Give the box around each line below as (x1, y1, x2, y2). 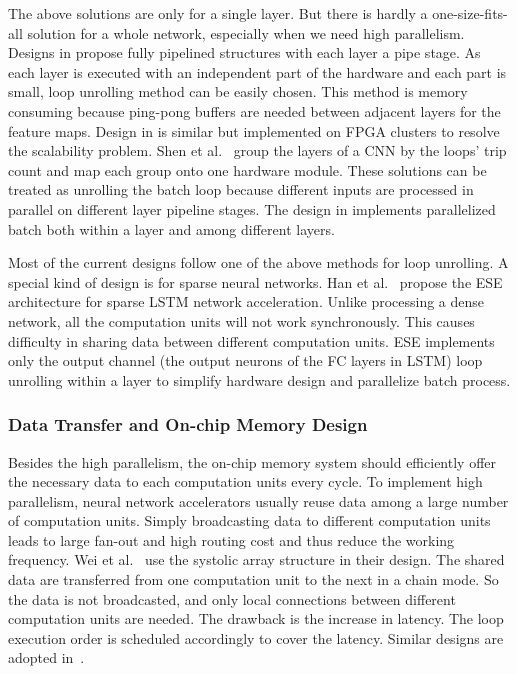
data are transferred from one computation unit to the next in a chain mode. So (8, 569, 499, 590)
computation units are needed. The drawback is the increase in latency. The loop (8, 608, 504, 629)
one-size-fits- (432, 3, 508, 23)
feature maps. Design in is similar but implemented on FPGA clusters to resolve (8, 120, 500, 141)
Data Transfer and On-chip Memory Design (8, 412, 368, 437)
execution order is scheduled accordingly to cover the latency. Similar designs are (8, 627, 504, 648)
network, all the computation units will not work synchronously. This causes (8, 310, 475, 331)
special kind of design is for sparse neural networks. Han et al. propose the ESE (8, 271, 503, 292)
